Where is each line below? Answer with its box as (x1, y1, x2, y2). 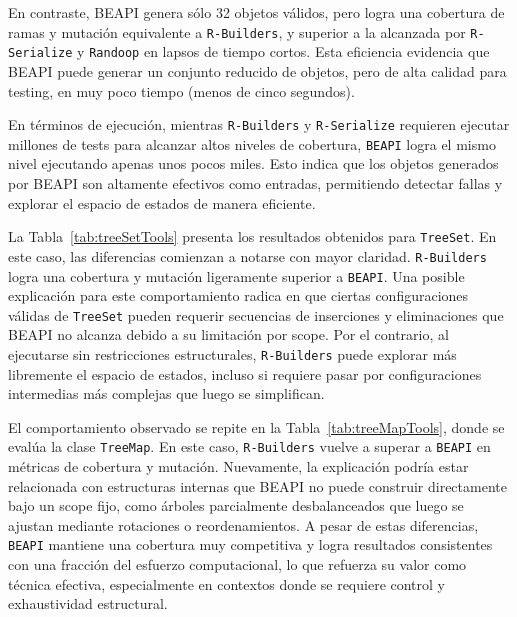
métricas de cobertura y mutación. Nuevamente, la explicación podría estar (8, 456, 469, 477)
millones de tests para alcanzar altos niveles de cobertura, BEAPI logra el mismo (8, 133, 496, 154)
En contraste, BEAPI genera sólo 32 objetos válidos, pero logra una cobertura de (8, 2, 505, 22)
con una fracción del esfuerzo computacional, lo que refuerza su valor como (8, 554, 467, 575)
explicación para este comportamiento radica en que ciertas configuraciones (8, 285, 469, 306)
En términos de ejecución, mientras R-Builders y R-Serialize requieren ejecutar (8, 114, 510, 135)
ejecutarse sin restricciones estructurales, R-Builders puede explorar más (8, 344, 457, 364)
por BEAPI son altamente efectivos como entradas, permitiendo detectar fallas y (8, 173, 503, 193)
